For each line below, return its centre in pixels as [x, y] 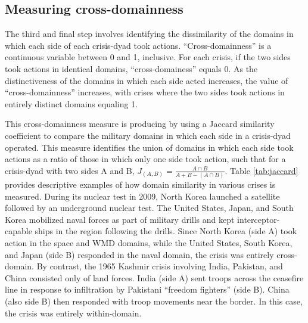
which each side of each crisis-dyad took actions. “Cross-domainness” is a [138, 45]
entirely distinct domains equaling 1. [71, 103]
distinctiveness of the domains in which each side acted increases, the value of [147, 80]
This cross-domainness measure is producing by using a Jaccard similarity [140, 124]
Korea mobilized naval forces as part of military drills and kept [120, 219]
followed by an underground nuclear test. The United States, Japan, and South [149, 208]
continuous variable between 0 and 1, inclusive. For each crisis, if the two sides [148, 57]
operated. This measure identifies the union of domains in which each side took [149, 147]
